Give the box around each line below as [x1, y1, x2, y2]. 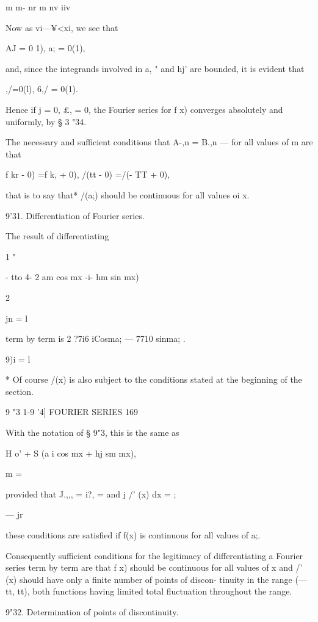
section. [5, 385, 34, 397]
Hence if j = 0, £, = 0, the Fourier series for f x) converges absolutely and [5, 103, 283, 115]
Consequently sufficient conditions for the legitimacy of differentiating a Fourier [5, 549, 303, 562]
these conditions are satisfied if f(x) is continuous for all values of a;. [5, 529, 261, 541]
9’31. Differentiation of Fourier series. [5, 209, 145, 222]
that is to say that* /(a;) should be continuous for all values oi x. [5, 188, 250, 201]
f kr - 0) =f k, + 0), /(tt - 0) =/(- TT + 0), [5, 168, 170, 181]
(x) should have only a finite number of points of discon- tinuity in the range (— [5, 573, 307, 585]
